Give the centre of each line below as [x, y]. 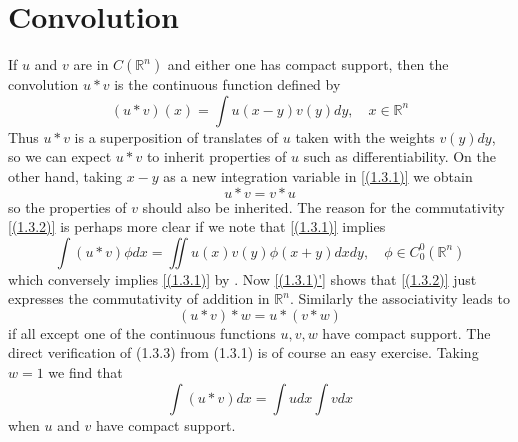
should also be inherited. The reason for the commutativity [323, 206]
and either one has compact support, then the [308, 64]
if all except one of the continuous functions [142, 332]
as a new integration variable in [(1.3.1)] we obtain [318, 175]
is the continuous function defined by [227, 84]
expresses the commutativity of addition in [139, 298]
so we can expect [60, 156]
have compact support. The [406, 332]
